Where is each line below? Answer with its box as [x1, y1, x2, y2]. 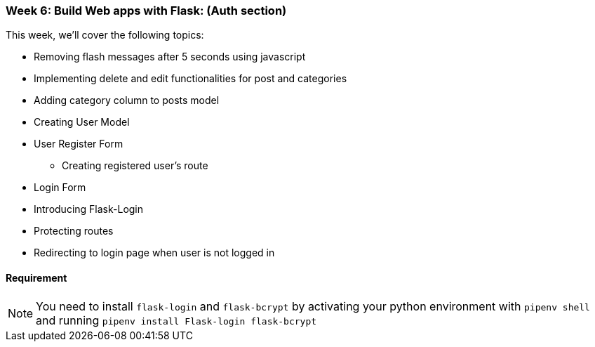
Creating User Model [34, 116, 130, 129]
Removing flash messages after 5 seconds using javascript [34, 51, 306, 63]
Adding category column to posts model [34, 94, 220, 107]
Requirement [6, 271, 67, 284]
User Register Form [34, 138, 123, 150]
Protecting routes [34, 225, 114, 237]
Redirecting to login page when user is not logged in [34, 247, 275, 259]
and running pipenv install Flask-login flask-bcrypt [36, 313, 317, 327]
